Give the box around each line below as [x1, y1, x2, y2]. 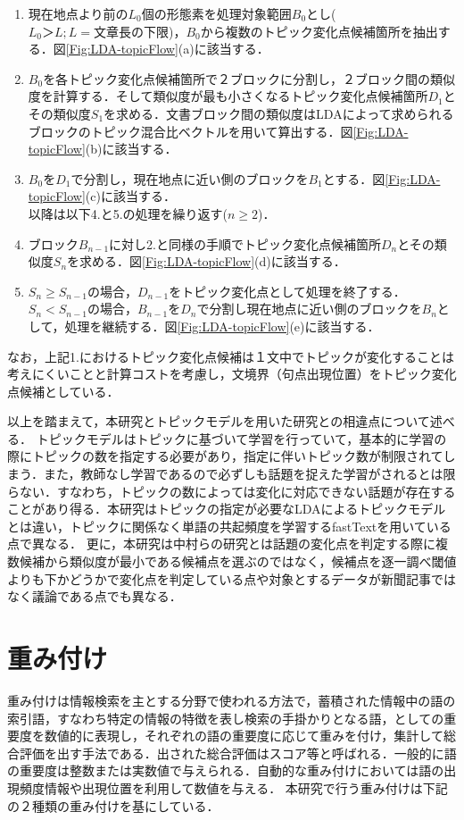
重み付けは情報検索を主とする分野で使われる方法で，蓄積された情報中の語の [7, 690, 456, 709]
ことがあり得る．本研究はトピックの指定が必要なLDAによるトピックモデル [7, 499, 446, 518]
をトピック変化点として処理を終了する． [169, 281, 406, 300]
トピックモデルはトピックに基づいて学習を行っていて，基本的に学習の [36, 429, 447, 448]
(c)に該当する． [85, 187, 176, 205]
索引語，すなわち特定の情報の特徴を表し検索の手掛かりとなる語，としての [7, 708, 444, 727]
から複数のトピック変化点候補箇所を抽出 [200, 21, 438, 40]
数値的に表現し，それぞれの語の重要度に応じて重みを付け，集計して [44, 726, 443, 745]
